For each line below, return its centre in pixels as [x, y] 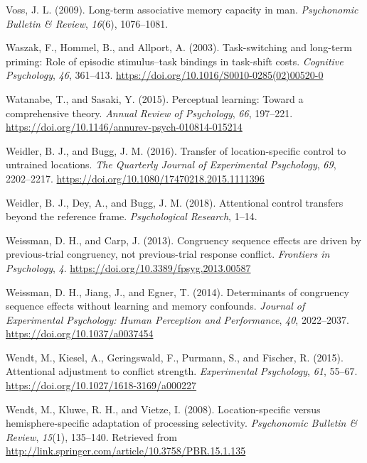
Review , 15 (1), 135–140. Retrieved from [91, 436]
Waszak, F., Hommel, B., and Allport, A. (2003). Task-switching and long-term [179, 47]
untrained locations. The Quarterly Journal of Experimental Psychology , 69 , [171, 164]
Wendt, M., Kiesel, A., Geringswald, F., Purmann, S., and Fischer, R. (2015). [175, 357]
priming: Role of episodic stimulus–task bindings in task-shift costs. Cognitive [175, 61]
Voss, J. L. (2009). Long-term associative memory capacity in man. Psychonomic [182, 9]
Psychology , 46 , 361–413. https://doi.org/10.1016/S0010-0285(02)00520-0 [165, 75]
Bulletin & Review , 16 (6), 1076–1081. [87, 23]
